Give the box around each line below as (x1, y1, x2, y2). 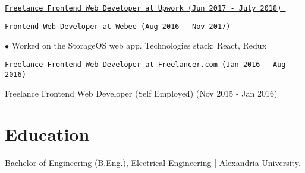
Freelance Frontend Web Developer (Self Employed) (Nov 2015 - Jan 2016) (5, 87, 278, 100)
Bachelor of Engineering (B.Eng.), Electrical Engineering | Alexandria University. (5, 156, 301, 168)
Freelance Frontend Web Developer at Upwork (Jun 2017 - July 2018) (5, 4, 282, 12)
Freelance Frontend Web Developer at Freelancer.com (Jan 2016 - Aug (5, 60, 286, 69)
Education (5, 122, 90, 146)
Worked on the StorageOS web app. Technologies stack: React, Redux (11, 39, 267, 52)
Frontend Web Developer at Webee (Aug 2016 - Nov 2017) (5, 22, 231, 31)
